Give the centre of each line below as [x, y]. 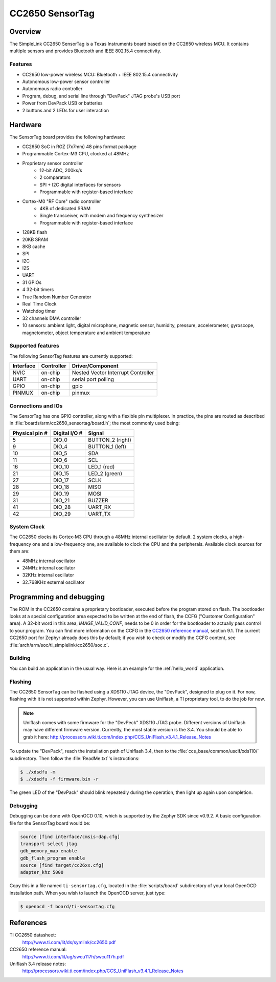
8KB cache [34, 247]
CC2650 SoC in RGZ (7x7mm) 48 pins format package [79, 147]
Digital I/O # [68, 433]
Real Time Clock [39, 304]
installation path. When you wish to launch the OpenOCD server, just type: [87, 893]
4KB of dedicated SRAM [65, 208]
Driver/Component [95, 366]
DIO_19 [61, 494]
